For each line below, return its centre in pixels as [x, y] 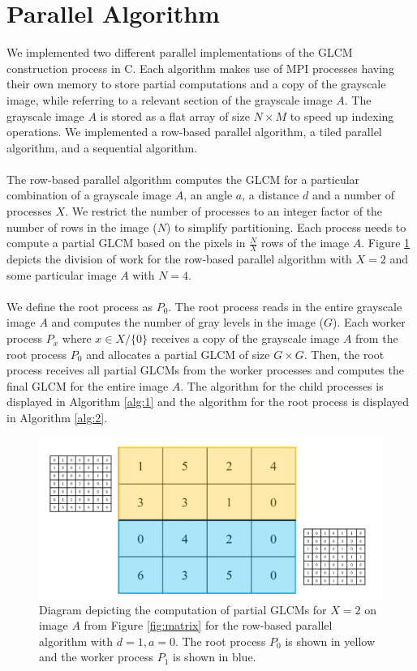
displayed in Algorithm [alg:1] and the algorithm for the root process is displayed [208, 402]
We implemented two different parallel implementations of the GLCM [180, 52]
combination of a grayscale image [89, 195]
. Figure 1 [386, 243]
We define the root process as [80, 306]
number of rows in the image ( [82, 227]
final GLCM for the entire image [88, 385]
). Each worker [369, 322]
